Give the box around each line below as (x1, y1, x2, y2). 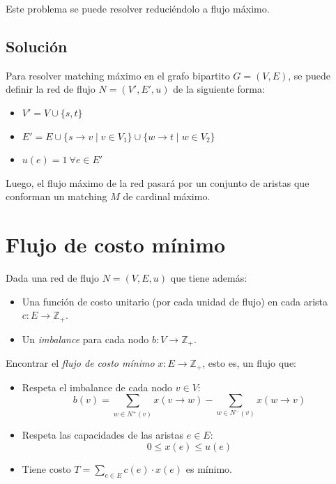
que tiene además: (170, 271, 247, 285)
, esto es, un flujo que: (202, 356, 297, 370)
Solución (6, 35, 68, 56)
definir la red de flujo (6, 82, 96, 96)
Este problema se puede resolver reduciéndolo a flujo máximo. (6, 1, 270, 15)
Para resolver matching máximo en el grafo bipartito (6, 68, 230, 82)
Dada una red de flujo (6, 271, 100, 285)
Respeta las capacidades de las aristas (22, 428, 184, 442)
